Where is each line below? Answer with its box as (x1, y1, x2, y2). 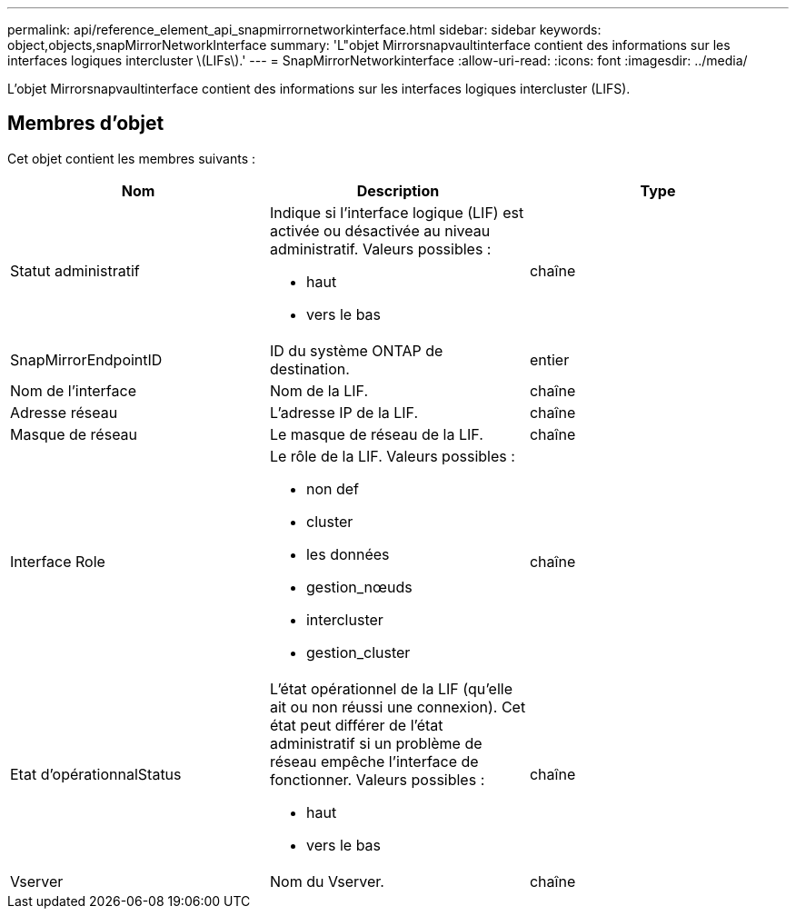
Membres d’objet (7, 112, 164, 135)
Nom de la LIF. (269, 381, 368, 400)
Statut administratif (10, 261, 140, 280)
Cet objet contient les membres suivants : (7, 150, 255, 166)
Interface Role (10, 552, 105, 571)
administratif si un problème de (269, 733, 483, 752)
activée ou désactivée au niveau (269, 221, 491, 240)
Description (356, 181, 440, 200)
